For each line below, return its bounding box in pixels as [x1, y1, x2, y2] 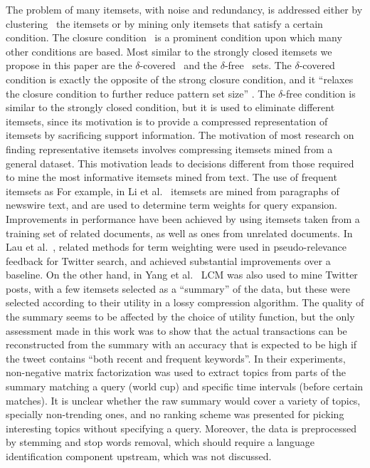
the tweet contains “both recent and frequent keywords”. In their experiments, [6, 350, 346, 365]
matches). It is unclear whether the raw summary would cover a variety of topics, [6, 392, 361, 407]
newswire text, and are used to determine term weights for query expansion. [6, 197, 338, 212]
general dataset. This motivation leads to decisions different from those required [6, 155, 354, 170]
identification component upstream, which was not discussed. [6, 449, 272, 463]
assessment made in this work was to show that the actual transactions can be [6, 323, 347, 338]
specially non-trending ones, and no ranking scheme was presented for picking [6, 407, 344, 422]
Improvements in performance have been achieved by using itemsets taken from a [6, 211, 360, 226]
